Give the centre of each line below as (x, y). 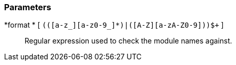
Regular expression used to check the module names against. (128, 41)
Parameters (28, 7)
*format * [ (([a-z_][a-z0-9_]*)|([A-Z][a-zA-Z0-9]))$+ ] (114, 25)
